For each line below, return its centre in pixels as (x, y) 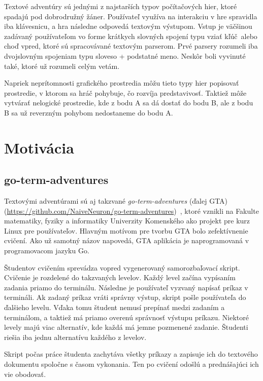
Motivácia (39, 147)
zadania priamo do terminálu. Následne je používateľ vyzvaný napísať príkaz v (126, 287)
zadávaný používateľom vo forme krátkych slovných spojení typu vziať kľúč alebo (131, 36)
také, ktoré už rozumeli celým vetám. (62, 66)
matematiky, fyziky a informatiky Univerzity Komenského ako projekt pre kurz (127, 221)
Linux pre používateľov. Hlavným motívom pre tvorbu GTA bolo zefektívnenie (126, 230)
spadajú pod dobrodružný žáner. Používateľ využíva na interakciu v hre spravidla (131, 16)
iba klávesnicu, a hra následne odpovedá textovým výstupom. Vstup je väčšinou (128, 26)
